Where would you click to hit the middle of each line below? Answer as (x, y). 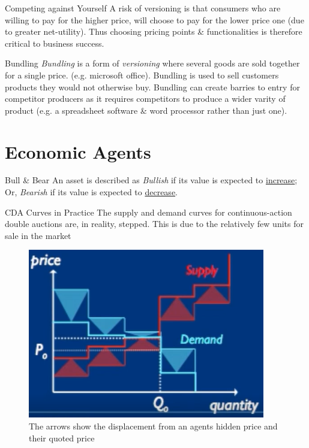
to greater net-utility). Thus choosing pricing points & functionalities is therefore (154, 31)
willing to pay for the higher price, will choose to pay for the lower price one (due (154, 19)
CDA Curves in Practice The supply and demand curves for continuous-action (148, 212)
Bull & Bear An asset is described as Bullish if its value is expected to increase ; (151, 180)
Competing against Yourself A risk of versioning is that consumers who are (143, 8)
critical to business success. (55, 43)
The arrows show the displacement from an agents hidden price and (153, 426)
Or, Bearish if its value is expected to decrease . (91, 192)
